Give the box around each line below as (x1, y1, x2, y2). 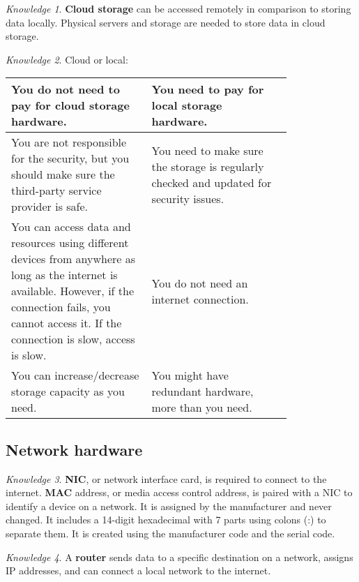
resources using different (11, 234, 129, 251)
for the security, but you (11, 150, 130, 167)
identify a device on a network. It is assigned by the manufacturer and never (6, 498, 332, 513)
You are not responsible (11, 134, 127, 151)
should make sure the (11, 166, 115, 183)
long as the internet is (11, 267, 118, 283)
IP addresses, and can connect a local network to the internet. (6, 563, 271, 578)
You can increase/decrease (11, 367, 139, 384)
